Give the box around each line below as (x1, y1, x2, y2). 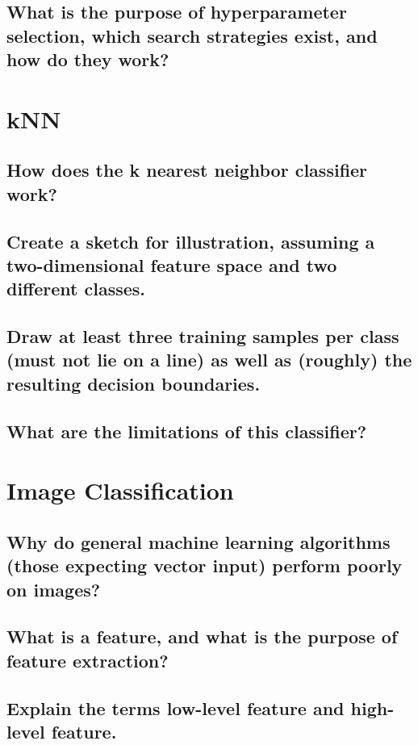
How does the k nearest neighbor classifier (6, 157, 368, 182)
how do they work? (6, 47, 169, 72)
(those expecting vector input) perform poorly (6, 553, 403, 578)
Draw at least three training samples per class (6, 324, 399, 349)
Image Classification (6, 474, 234, 507)
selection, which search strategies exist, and (6, 23, 378, 48)
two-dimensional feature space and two (6, 252, 337, 277)
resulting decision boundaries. (6, 370, 261, 396)
